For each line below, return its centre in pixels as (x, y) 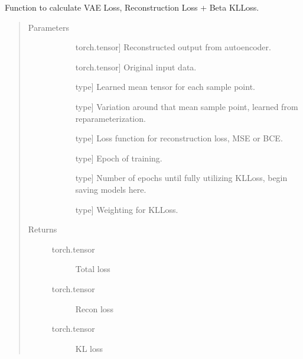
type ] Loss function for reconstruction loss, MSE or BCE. (179, 138)
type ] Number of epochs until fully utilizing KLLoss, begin (181, 178)
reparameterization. (110, 118)
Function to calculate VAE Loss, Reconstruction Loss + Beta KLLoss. (132, 7)
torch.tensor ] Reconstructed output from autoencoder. (173, 47)
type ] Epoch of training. (119, 158)
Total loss (93, 269)
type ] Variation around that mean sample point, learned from (187, 106)
